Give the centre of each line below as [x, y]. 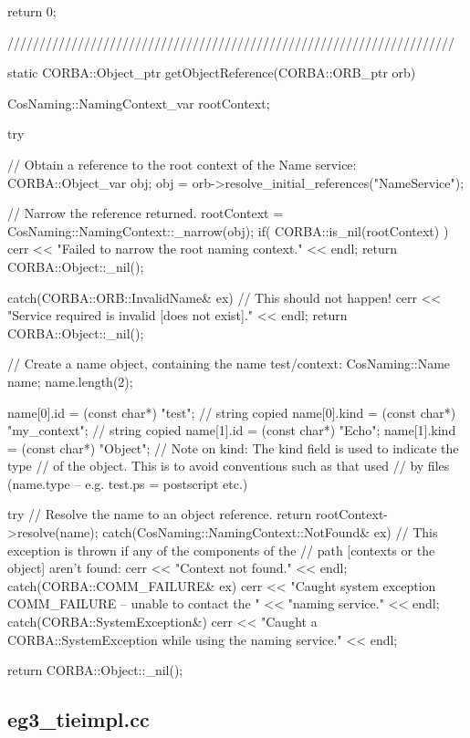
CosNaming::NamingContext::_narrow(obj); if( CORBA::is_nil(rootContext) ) [228, 230]
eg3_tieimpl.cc [78, 719]
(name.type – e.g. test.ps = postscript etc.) [128, 483]
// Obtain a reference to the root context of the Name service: [182, 164]
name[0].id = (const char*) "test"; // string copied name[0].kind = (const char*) [232, 412]
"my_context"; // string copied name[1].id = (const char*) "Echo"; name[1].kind [232, 430]
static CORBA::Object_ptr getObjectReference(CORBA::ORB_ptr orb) [212, 73]
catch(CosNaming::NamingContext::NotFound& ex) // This [270, 532]
